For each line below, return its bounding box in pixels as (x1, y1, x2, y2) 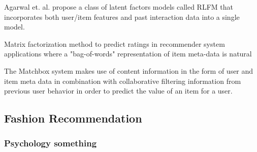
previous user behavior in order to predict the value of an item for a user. (4, 85, 233, 96)
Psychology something (4, 137, 97, 149)
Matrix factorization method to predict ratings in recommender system (4, 38, 225, 49)
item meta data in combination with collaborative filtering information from (4, 75, 241, 86)
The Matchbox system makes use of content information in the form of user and (4, 65, 253, 76)
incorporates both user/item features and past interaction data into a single (4, 11, 240, 22)
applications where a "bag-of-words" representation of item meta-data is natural (4, 48, 252, 59)
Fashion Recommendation (4, 110, 142, 126)
